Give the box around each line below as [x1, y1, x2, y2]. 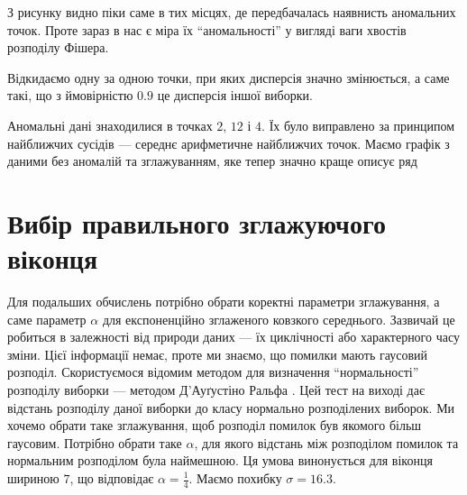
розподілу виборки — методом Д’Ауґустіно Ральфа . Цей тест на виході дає [7, 380, 425, 399]
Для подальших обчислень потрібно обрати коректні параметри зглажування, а [7, 292, 440, 311]
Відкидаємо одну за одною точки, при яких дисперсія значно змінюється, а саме [7, 68, 450, 87]
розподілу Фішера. [7, 38, 109, 57]
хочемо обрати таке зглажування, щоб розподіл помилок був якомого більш [7, 416, 422, 435]
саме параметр [7, 309, 87, 328]
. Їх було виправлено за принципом [261, 115, 455, 134]
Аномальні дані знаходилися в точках [7, 115, 213, 134]
